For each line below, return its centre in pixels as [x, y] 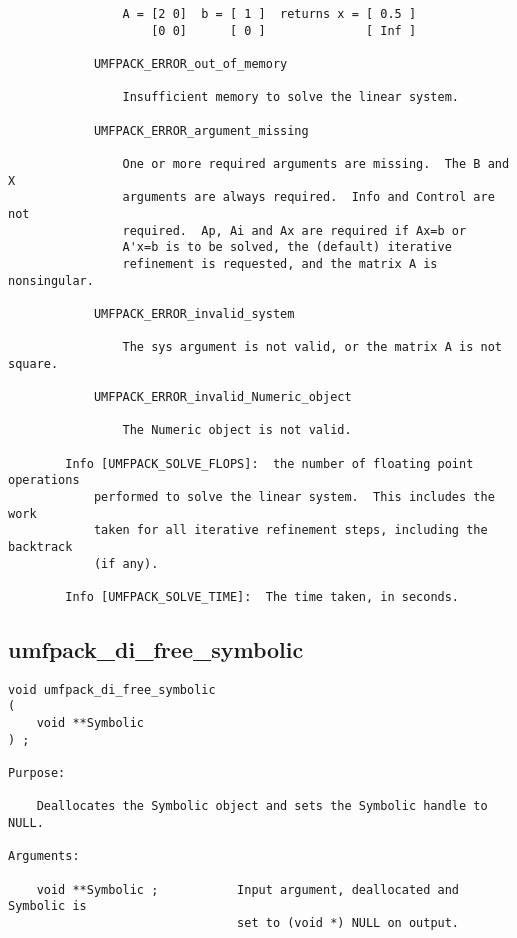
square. [33, 363]
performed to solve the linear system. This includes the [294, 497]
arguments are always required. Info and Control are [308, 197]
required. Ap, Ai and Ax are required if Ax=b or [294, 230]
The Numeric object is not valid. [237, 430]
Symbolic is [47, 906]
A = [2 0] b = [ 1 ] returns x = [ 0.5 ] [269, 14]
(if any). [126, 563]
